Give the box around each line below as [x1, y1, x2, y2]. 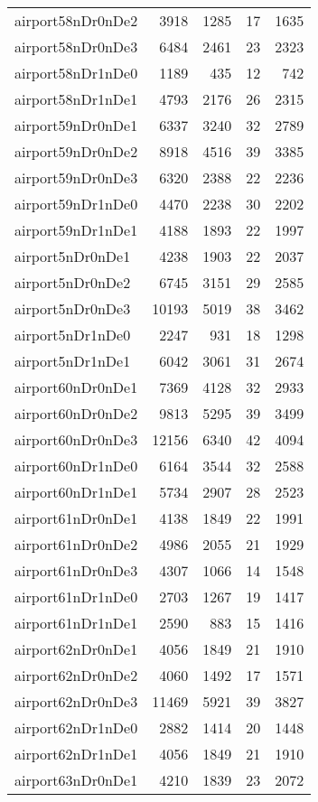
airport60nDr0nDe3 [14, 429, 138, 450]
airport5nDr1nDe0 [14, 324, 131, 345]
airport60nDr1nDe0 [14, 455, 138, 476]
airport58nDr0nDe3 [14, 36, 138, 57]
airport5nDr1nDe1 [14, 350, 131, 371]
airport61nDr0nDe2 [14, 534, 138, 555]
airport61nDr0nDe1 [14, 508, 138, 528]
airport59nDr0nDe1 [14, 115, 138, 135]
